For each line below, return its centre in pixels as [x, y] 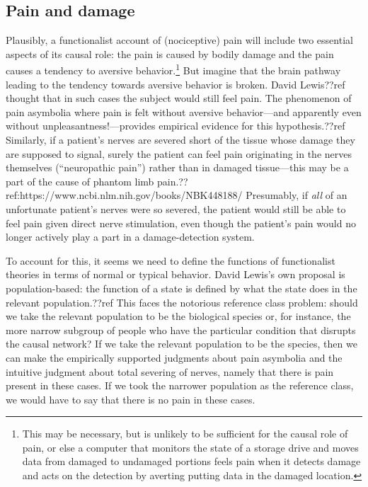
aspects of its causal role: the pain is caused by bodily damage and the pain [170, 53]
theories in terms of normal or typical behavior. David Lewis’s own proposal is [176, 274]
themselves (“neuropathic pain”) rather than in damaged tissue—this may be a [177, 167]
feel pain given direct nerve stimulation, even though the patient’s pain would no [181, 223]
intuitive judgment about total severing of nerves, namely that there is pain [170, 371]
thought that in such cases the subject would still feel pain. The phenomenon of [179, 98]
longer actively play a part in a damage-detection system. [130, 237]
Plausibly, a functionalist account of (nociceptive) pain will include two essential [179, 40]
